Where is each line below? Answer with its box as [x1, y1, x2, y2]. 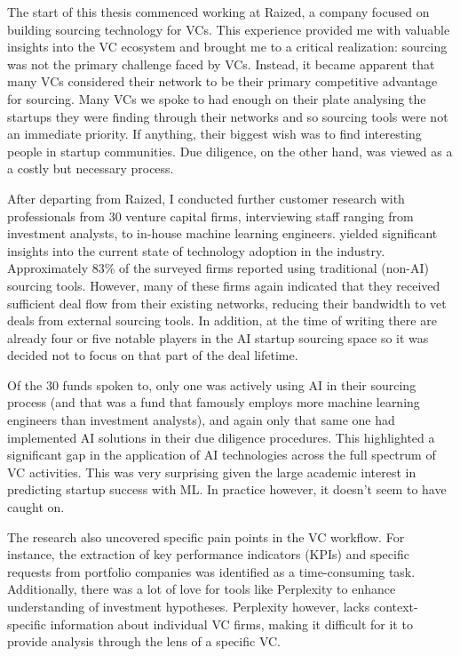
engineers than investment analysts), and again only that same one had [7, 411, 395, 429]
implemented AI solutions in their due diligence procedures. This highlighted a [7, 428, 435, 446]
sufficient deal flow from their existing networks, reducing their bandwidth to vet [7, 293, 447, 312]
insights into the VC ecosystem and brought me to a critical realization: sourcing [7, 37, 448, 56]
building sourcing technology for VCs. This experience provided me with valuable [7, 20, 450, 38]
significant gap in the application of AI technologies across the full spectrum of [7, 445, 436, 464]
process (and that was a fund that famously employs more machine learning [7, 393, 420, 412]
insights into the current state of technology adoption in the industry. [7, 241, 385, 260]
